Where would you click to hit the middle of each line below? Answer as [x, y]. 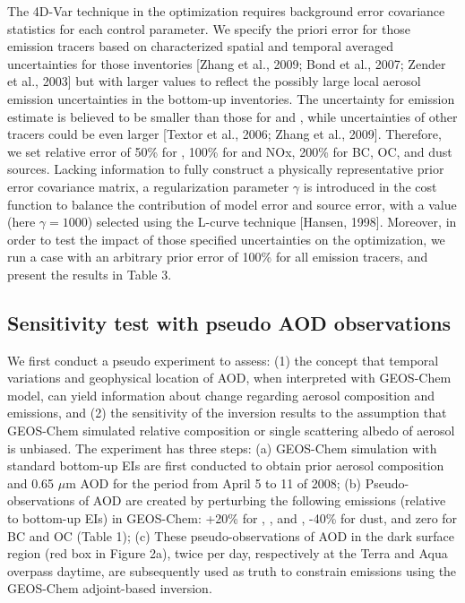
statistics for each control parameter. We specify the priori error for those [209, 28]
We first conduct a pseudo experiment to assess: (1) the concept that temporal [223, 360]
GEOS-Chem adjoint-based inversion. [110, 588]
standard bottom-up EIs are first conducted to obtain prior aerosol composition [226, 465]
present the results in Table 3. [90, 274]
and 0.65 [31, 482]
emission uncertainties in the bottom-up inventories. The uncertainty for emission [231, 98]
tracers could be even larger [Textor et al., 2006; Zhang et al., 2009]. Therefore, [224, 134]
